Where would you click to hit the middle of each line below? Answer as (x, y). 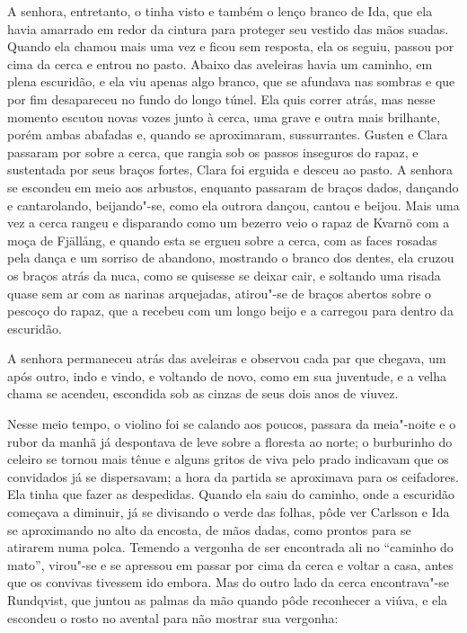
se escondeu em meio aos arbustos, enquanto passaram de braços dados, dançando (233, 187)
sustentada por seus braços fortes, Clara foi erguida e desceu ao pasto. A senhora (230, 169)
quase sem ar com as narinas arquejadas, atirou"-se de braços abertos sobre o (220, 293)
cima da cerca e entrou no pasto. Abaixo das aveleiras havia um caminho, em (220, 63)
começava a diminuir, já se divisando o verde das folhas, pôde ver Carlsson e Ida (229, 512)
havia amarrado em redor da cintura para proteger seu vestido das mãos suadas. (228, 28)
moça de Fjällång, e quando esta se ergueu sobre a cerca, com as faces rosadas (222, 240)
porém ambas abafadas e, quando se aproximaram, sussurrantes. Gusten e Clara (228, 134)
